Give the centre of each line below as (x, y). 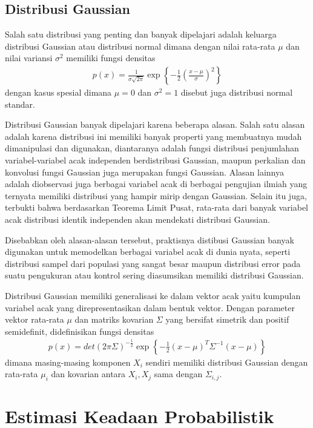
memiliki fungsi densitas (111, 58)
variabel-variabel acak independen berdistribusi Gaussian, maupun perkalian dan (155, 160)
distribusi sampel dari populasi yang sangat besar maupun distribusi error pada (153, 263)
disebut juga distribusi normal (237, 92)
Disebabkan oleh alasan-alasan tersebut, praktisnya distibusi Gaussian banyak (150, 239)
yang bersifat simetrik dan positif (227, 319)
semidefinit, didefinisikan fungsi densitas (80, 331)
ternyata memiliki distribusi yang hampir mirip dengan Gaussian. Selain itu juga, (156, 195)
